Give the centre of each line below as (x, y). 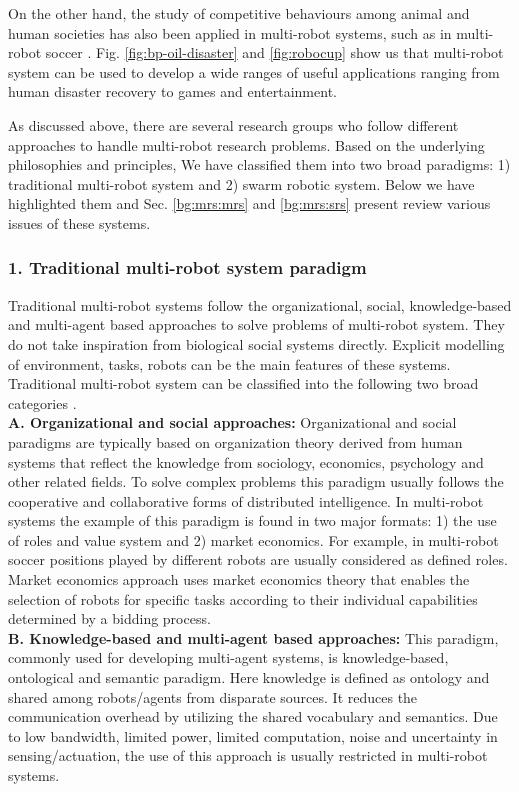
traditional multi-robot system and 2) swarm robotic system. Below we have (241, 183)
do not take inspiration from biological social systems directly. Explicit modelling (256, 343)
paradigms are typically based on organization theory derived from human (235, 441)
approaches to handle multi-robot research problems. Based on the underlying (246, 144)
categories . (42, 402)
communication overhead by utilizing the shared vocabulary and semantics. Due (253, 716)
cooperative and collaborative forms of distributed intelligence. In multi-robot (246, 500)
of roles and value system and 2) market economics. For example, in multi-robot (253, 539)
